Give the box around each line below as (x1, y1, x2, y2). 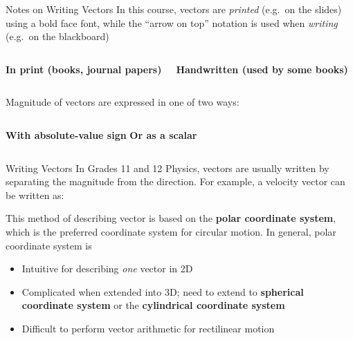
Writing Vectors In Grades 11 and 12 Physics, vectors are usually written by (6, 160, 329, 175)
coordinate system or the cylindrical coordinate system (21, 298, 285, 312)
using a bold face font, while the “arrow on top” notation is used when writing (6, 15, 338, 30)
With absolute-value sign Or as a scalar (6, 127, 197, 142)
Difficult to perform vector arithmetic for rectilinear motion (21, 321, 275, 335)
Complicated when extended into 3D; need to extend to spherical (21, 284, 304, 299)
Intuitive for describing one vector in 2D (21, 261, 193, 276)
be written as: (6, 187, 64, 202)
